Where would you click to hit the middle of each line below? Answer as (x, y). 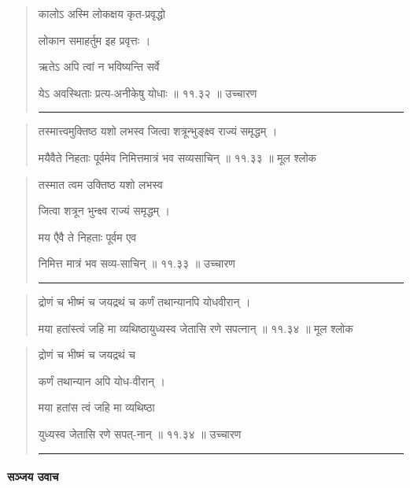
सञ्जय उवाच (33, 477)
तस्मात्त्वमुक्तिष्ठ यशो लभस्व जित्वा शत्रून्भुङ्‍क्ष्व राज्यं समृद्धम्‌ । (158, 131)
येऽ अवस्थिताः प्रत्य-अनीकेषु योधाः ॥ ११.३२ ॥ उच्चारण (148, 92)
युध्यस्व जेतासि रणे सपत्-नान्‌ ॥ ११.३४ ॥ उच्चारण (140, 433)
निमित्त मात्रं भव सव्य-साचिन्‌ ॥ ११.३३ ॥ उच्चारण (137, 263)
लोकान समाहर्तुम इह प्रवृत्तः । (94, 40)
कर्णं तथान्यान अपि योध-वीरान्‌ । (102, 381)
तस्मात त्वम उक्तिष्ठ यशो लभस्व (100, 184)
